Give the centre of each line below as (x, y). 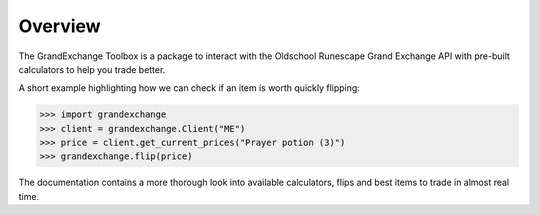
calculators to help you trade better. (92, 69)
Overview (59, 26)
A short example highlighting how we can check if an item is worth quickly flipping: (189, 88)
